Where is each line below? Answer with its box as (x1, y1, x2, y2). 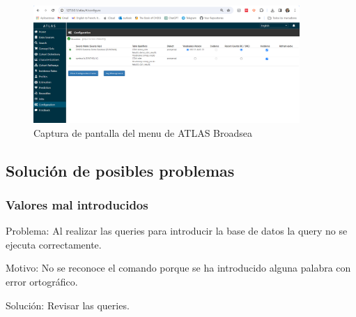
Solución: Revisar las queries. (6, 297, 130, 312)
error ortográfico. (6, 274, 78, 289)
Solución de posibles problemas (6, 159, 235, 181)
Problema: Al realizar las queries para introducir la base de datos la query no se (6, 223, 348, 238)
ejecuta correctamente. (6, 237, 102, 251)
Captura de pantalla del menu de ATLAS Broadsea (33, 125, 252, 140)
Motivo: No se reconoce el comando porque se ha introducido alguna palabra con (6, 260, 351, 275)
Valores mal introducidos (6, 196, 148, 213)
